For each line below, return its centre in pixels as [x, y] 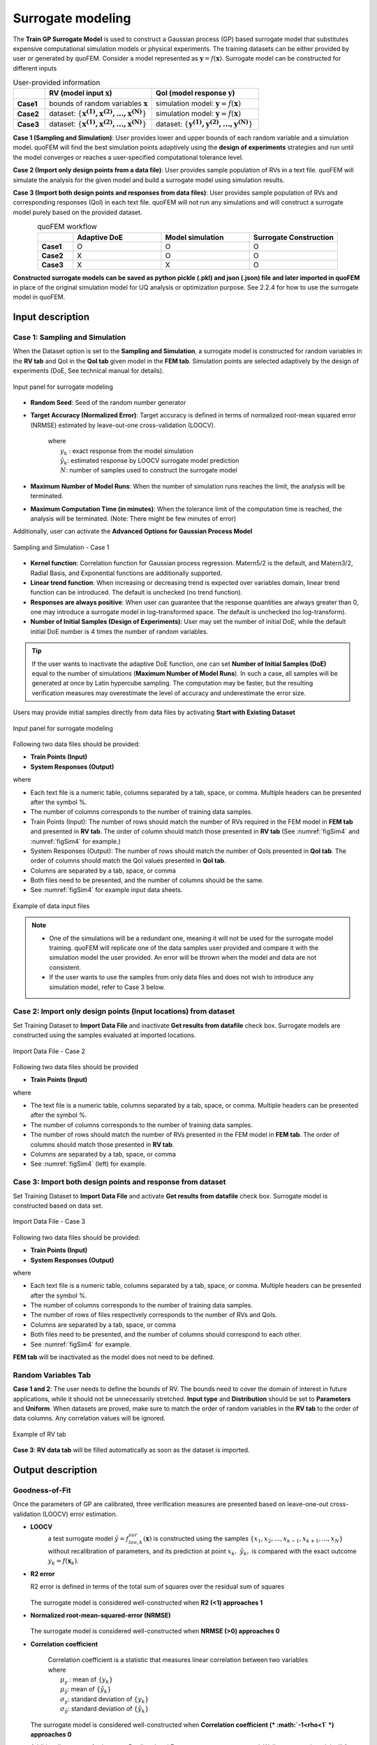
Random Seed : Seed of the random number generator [108, 403]
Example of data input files [51, 906]
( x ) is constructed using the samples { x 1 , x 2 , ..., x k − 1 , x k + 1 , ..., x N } [243, 1539]
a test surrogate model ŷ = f [88, 1538]
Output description [55, 1470]
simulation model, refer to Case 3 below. [107, 987]
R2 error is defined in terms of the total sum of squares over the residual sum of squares [157, 1587]
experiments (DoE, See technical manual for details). [88, 371]
